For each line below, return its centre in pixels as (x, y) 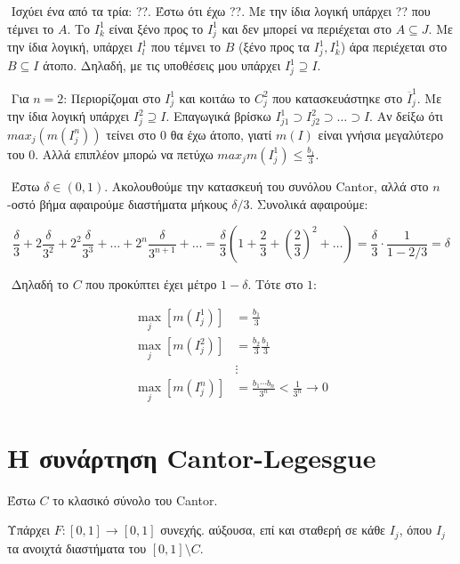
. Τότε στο (275, 284)
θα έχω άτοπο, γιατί (221, 134)
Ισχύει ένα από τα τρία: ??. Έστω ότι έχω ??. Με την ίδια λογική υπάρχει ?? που (221, 11)
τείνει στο (131, 134)
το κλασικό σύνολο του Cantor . (135, 500)
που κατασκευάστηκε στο (338, 97)
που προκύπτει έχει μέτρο (151, 284)
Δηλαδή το (40, 284)
